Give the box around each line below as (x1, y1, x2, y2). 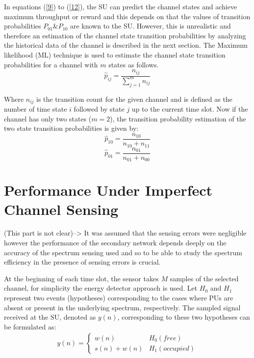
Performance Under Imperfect (4, 180, 213, 200)
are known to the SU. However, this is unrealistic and (70, 21, 231, 31)
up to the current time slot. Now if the (131, 104, 248, 114)
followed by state (74, 104, 125, 114)
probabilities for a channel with (4, 59, 98, 69)
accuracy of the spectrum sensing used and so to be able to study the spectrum (4, 247, 242, 257)
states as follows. (108, 59, 159, 69)
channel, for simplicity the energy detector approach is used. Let (4, 283, 198, 293)
